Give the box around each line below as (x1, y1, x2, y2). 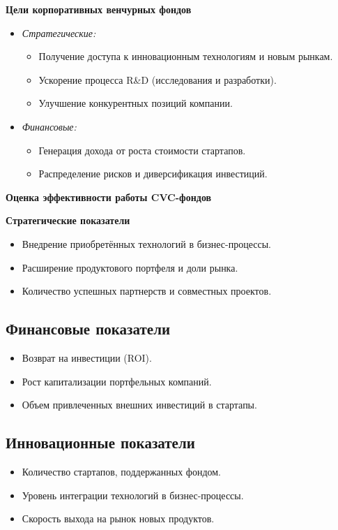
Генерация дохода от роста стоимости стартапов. (38, 142, 246, 157)
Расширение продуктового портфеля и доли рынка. (22, 260, 238, 274)
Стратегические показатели (6, 213, 130, 228)
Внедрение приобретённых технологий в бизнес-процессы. (22, 236, 272, 251)
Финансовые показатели (6, 318, 171, 339)
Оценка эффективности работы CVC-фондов (6, 189, 212, 204)
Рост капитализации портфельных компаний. (22, 374, 212, 388)
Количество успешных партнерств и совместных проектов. (22, 284, 272, 298)
